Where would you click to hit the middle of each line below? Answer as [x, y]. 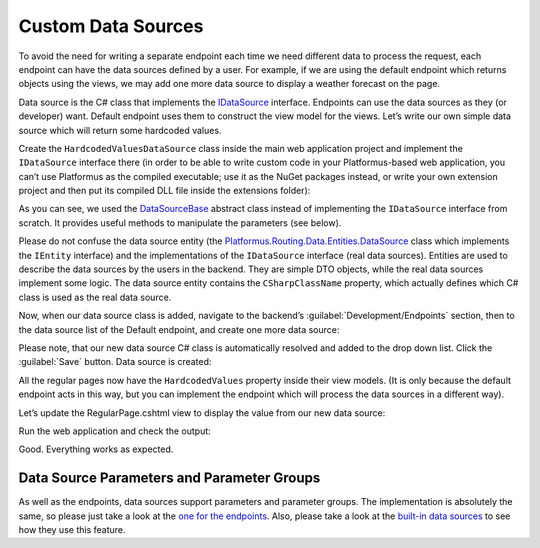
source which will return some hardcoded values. [120, 130]
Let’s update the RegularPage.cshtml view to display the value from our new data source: [202, 412]
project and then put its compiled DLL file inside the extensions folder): [164, 191]
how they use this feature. [72, 529]
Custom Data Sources [111, 26]
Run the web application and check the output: [115, 431]
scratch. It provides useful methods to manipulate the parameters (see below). [180, 222]
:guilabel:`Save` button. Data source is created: [115, 362]
